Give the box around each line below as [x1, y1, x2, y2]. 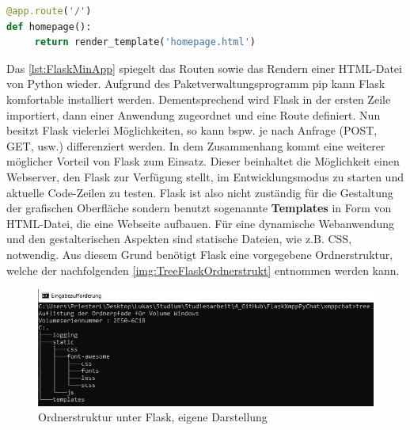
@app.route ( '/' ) [6, 6, 92, 17]
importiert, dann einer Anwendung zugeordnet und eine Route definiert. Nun [6, 106, 381, 123]
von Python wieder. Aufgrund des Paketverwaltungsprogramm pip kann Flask [6, 75, 385, 92]
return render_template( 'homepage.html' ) [34, 36, 256, 48]
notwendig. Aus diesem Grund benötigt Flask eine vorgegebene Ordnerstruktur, [6, 245, 393, 262]
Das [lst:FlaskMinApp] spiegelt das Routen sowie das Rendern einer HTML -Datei [6, 59, 402, 76]
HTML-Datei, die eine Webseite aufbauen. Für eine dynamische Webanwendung [6, 215, 395, 231]
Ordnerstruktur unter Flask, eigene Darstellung [38, 409, 268, 425]
